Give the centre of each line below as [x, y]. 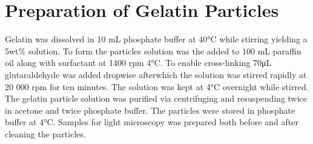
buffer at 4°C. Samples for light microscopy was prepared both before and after [152, 122]
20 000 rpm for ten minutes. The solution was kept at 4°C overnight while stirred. [157, 86]
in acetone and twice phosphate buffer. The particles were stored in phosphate [150, 110]
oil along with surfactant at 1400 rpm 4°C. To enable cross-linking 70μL [138, 63]
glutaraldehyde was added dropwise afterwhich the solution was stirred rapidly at [156, 74]
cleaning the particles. [45, 133]
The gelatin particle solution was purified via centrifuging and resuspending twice [156, 98]
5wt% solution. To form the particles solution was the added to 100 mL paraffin [153, 51]
